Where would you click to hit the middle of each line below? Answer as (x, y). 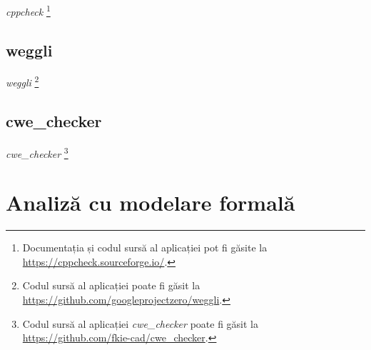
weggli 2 (22, 81)
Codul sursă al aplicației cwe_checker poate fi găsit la (140, 323)
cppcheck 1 (28, 10)
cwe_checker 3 (37, 152)
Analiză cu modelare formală (151, 202)
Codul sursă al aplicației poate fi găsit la (111, 285)
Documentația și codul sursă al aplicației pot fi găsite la (145, 247)
